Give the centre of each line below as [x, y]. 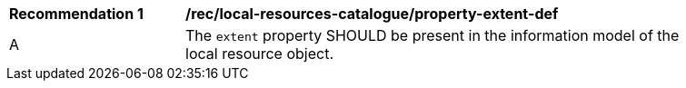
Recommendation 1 [76, 14]
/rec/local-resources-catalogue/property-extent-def [372, 14]
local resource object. [260, 54]
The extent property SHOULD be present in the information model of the [432, 35]
